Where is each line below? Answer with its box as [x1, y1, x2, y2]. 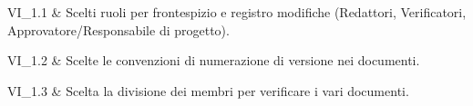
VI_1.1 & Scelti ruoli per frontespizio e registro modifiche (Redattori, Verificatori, [7, 3, 467, 21]
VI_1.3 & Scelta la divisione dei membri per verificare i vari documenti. [7, 81, 409, 100]
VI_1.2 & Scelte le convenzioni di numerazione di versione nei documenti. [7, 51, 420, 70]
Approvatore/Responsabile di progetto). [7, 20, 230, 39]
